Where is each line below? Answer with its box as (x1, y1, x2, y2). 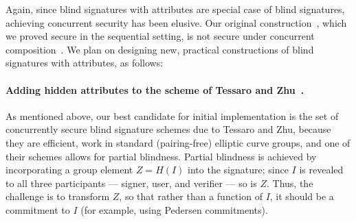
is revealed (299, 162, 344, 177)
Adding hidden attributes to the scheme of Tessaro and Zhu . (5, 82, 304, 97)
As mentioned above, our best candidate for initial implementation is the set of (5, 108, 339, 123)
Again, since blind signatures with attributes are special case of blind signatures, (5, 2, 345, 16)
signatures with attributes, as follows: (5, 56, 164, 70)
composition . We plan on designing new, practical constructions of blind (5, 42, 314, 56)
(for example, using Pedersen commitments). (80, 202, 268, 217)
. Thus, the (267, 175, 313, 190)
